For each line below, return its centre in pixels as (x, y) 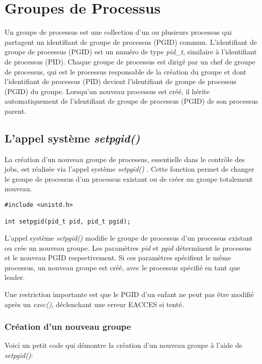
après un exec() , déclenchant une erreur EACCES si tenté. (94, 304)
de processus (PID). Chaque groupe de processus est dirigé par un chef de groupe (130, 61)
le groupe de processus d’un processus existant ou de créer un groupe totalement (129, 178)
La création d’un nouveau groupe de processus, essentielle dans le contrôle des (125, 159)
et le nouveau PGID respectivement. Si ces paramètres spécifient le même (118, 258)
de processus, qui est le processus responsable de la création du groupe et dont (125, 71)
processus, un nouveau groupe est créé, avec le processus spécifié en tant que (122, 267)
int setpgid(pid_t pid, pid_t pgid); (68, 222)
